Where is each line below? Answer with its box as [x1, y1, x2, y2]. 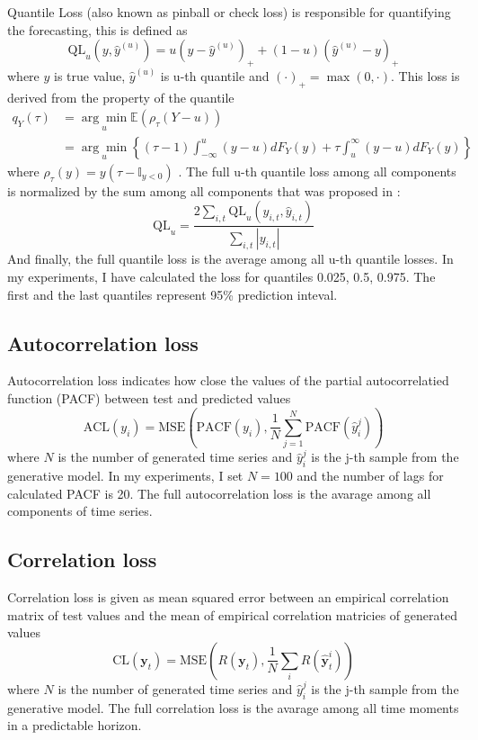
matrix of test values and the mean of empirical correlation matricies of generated [7, 605, 457, 624]
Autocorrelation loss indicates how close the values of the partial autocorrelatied [7, 371, 449, 390]
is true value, [54, 66, 126, 85]
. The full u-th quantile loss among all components [178, 161, 456, 180]
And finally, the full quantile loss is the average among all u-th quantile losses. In [7, 249, 454, 268]
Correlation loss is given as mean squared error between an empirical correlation [7, 588, 449, 607]
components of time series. [7, 501, 153, 520]
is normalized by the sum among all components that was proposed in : [7, 181, 401, 200]
